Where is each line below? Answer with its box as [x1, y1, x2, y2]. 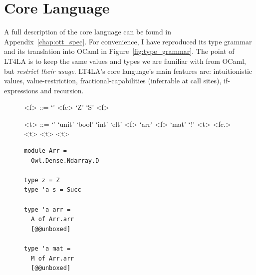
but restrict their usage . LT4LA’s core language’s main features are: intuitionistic [4, 65, 253, 76]
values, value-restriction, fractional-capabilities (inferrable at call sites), [4, 75, 222, 86]
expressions [4, 85, 38, 95]
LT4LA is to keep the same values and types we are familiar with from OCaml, [4, 55, 246, 66]
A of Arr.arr [31, 216, 74, 223]
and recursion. [40, 85, 84, 95]
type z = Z [24, 176, 60, 184]
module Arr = [24, 147, 67, 155]
